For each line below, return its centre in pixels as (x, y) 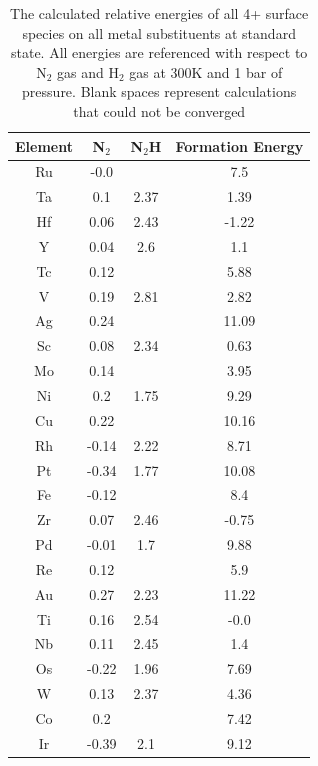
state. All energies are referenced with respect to (159, 52)
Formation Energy (239, 145)
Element (44, 145)
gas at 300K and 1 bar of (206, 71)
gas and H (87, 71)
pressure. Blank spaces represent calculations (159, 91)
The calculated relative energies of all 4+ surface (159, 13)
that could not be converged (159, 110)
